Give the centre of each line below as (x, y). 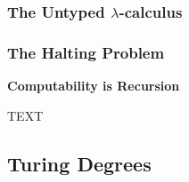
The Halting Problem (86, 52)
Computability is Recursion (94, 86)
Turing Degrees (79, 163)
